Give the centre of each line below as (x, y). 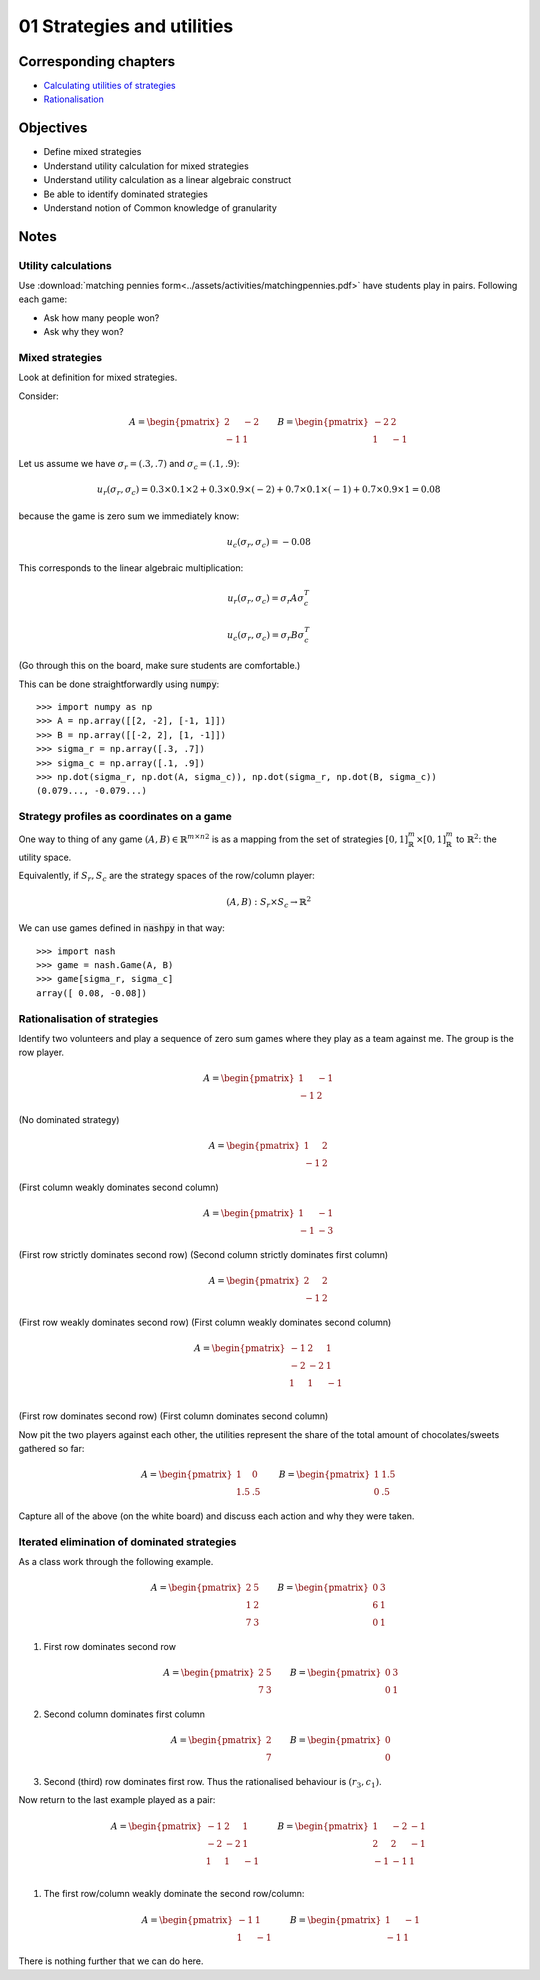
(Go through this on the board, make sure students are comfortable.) (159, 666)
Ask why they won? (83, 332)
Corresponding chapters (97, 61)
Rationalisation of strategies (88, 1018)
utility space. (45, 857)
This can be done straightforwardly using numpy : (119, 684)
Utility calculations (65, 265)
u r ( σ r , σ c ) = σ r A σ (265, 600)
